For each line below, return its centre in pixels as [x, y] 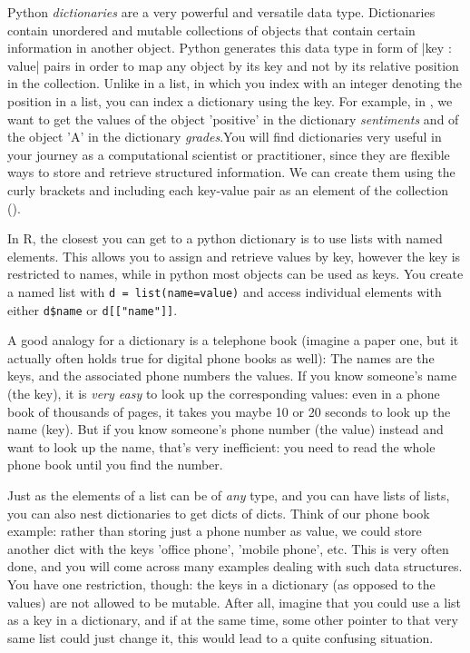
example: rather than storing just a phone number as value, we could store [215, 531]
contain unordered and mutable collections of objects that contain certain [211, 30]
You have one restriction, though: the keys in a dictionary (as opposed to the [221, 584]
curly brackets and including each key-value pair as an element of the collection [228, 189]
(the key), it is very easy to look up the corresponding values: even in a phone [224, 393]
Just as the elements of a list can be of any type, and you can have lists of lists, [229, 495]
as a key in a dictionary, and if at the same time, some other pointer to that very [233, 620]
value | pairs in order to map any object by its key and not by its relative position [233, 65]
